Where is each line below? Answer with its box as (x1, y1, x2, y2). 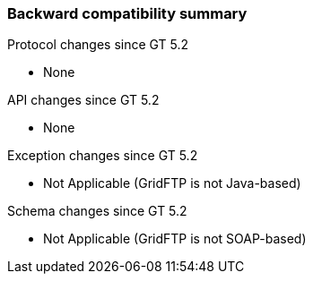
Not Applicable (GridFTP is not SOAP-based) (43, 231, 307, 247)
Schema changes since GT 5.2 (7, 203, 187, 219)
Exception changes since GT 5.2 (7, 148, 198, 164)
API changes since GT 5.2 (7, 92, 160, 108)
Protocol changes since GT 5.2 (7, 37, 189, 53)
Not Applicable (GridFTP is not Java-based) (43, 175, 301, 192)
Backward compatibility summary (7, 4, 248, 22)
